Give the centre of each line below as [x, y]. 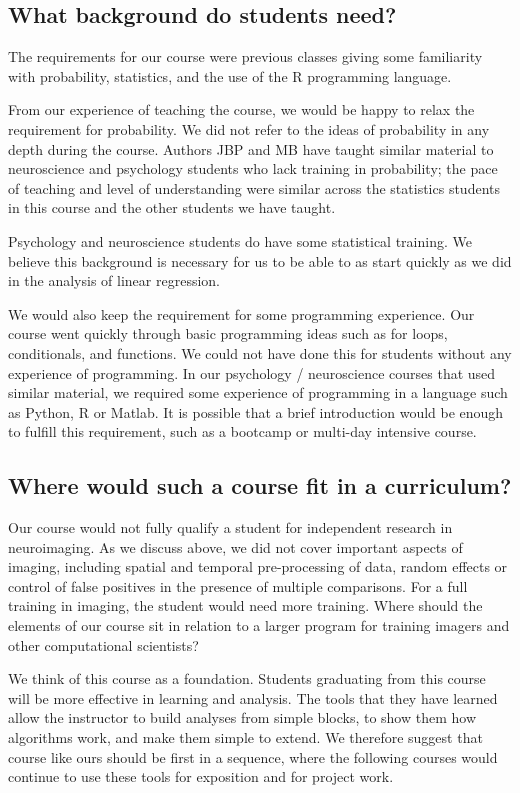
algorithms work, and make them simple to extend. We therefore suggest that [245, 737]
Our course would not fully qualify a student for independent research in [230, 527]
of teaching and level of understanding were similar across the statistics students [254, 187]
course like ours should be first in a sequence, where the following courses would [253, 756]
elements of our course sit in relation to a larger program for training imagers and [259, 625]
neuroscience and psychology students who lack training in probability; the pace [253, 168]
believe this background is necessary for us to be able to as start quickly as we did [260, 260]
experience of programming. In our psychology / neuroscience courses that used [252, 372]
